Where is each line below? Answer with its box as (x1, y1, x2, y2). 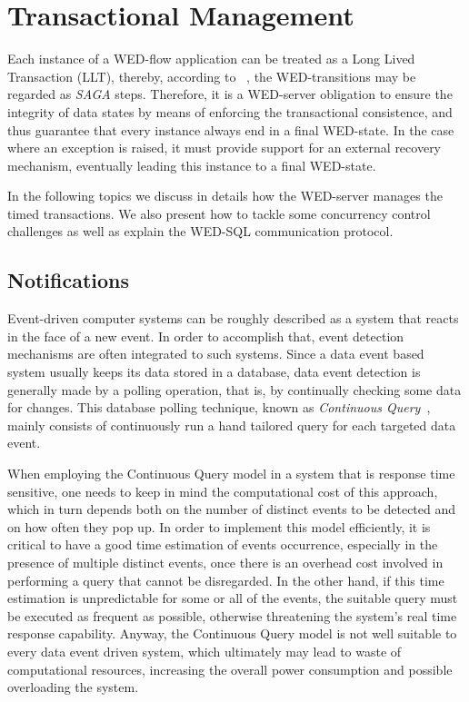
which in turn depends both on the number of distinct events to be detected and (7, 499, 456, 519)
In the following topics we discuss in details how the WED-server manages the (7, 186, 443, 205)
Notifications (7, 266, 130, 294)
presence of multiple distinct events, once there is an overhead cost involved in (7, 552, 444, 571)
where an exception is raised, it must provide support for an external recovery (7, 138, 442, 157)
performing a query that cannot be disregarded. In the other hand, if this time (7, 570, 444, 589)
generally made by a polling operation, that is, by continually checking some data (7, 380, 462, 399)
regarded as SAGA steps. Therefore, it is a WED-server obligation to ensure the (7, 84, 453, 104)
